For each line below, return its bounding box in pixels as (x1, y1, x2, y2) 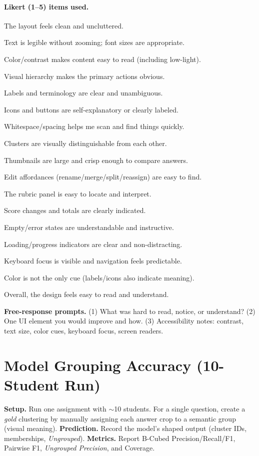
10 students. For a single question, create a (114, 403, 245, 413)
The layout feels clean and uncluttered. (4, 20, 123, 30)
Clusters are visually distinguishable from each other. (4, 137, 167, 148)
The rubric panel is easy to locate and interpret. (4, 188, 151, 198)
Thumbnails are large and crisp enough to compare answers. (4, 154, 188, 165)
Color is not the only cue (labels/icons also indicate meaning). (4, 272, 194, 282)
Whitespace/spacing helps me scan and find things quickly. (4, 121, 184, 131)
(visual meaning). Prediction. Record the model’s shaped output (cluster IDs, (4, 423, 247, 433)
